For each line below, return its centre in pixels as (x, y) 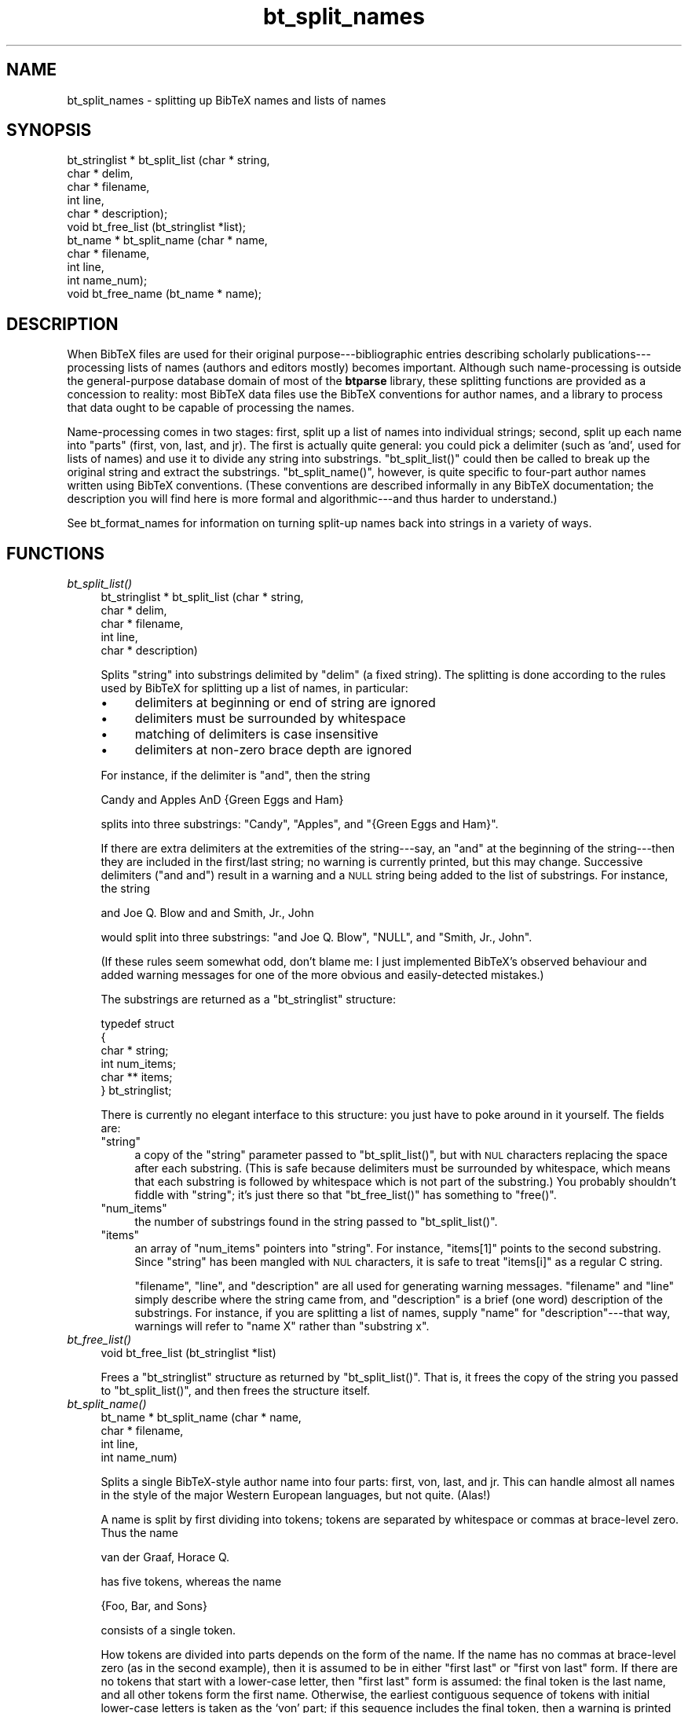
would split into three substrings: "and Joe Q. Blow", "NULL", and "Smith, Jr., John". (317, 937)
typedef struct (137, 1024)
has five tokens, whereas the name (191, 1582)
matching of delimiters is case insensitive (256, 734)
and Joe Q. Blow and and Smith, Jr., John (207, 913)
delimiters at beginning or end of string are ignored (285, 703)
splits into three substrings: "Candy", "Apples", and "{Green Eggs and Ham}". (300, 824)
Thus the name (139, 1533)
